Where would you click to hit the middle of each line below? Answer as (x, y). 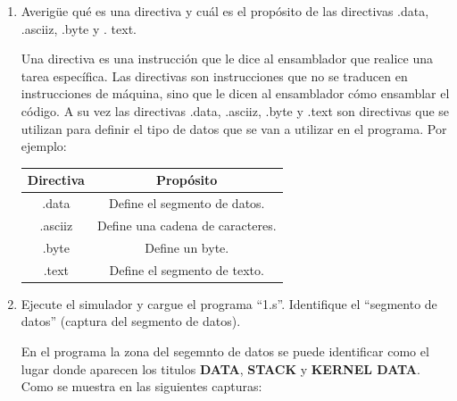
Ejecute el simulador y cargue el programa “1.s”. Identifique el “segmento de (229, 303)
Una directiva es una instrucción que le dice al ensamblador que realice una (227, 58)
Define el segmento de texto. (187, 269)
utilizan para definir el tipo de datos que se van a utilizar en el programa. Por (234, 128)
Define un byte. (187, 247)
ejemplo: (44, 146)
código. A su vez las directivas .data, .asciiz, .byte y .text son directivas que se (235, 110)
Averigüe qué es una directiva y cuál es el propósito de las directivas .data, (225, 11)
